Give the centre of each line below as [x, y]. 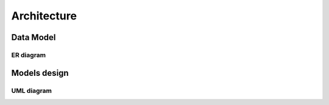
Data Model [34, 37]
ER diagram [29, 55]
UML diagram [31, 90]
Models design [40, 73]
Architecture [44, 16]
